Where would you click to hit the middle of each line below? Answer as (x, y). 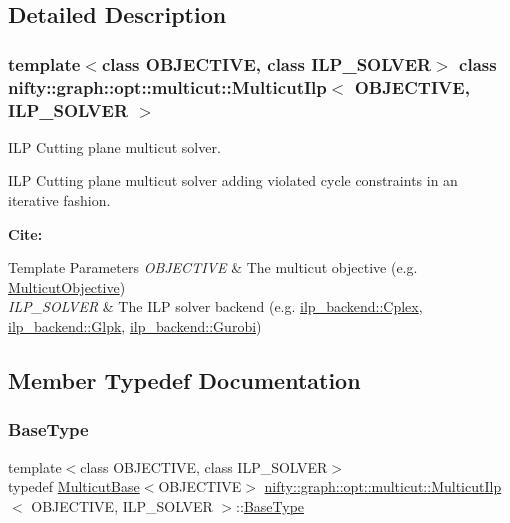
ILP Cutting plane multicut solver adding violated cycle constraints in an (233, 180)
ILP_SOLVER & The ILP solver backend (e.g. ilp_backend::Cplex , (215, 306)
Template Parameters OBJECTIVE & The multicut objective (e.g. (213, 267)
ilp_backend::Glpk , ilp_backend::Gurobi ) (135, 326)
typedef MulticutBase (74, 486)
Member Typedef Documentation (184, 379)
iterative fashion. (59, 200)
